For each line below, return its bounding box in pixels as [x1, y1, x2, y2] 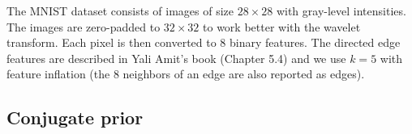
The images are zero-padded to [6, 18, 161, 35]
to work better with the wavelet [203, 18, 361, 35]
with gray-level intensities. [276, 2, 406, 19]
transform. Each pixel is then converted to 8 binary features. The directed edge [6, 34, 401, 51]
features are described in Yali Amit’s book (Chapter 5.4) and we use [6, 49, 346, 66]
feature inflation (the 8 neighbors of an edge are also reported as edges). [6, 65, 365, 82]
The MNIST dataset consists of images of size [6, 2, 234, 19]
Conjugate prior [6, 105, 144, 130]
